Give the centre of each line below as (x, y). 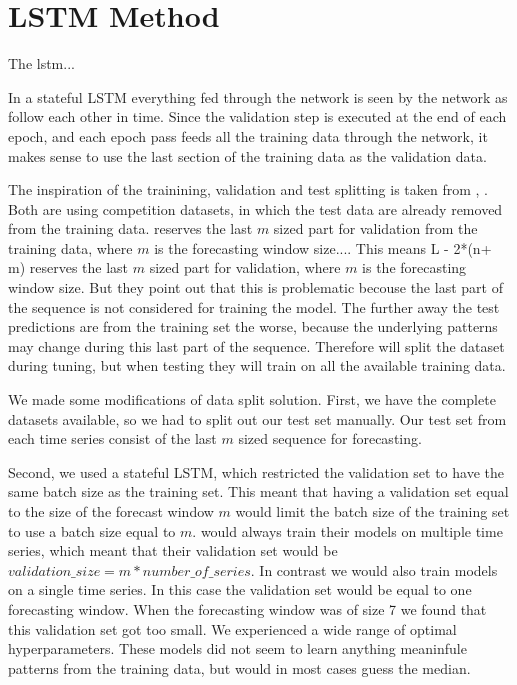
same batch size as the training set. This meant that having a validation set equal (258, 491)
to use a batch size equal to (92, 530)
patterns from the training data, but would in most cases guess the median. (239, 667)
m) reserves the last (68, 267)
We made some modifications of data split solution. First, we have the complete (252, 399)
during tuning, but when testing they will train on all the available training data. (257, 365)
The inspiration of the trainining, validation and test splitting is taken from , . (248, 189)
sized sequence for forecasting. (330, 438)
